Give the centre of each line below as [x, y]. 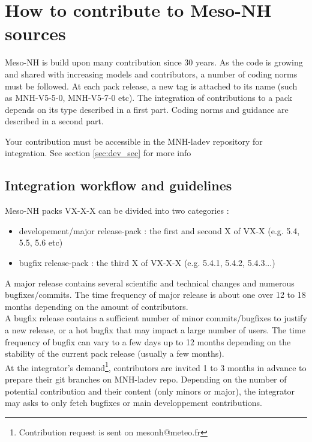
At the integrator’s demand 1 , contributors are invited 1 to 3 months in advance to [156, 366]
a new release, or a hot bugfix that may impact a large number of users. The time [155, 330]
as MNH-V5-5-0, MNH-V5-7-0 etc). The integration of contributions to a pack [148, 98]
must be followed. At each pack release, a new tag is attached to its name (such [151, 86]
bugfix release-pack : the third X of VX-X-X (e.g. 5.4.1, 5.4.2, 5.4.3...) [147, 263]
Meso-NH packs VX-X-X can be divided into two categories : [117, 210]
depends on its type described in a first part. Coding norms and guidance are [147, 109]
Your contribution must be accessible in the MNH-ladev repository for [134, 141]
